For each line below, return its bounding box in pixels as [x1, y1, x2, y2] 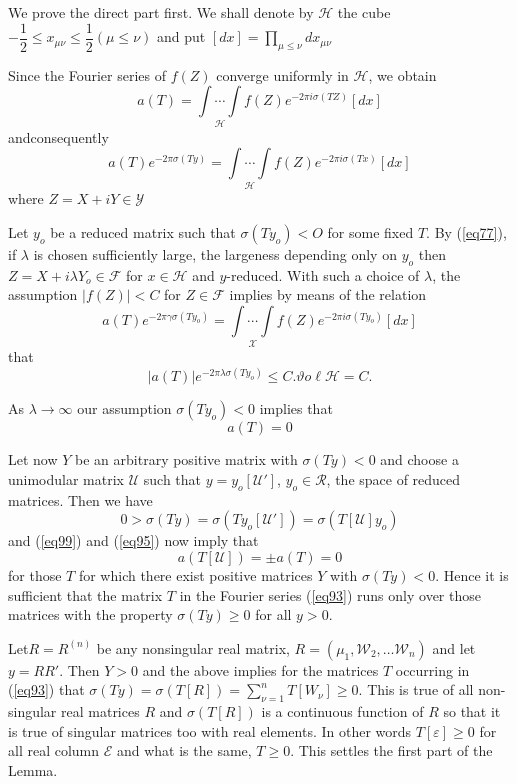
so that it [443, 701, 501, 722]
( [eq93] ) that [8, 679, 85, 700]
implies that [259, 398, 333, 419]
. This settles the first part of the [290, 740, 493, 761]
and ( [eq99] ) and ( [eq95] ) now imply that [8, 530, 259, 551]
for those [8, 564, 62, 585]
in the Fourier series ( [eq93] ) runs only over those [179, 584, 481, 605]
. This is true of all [358, 679, 474, 700]
